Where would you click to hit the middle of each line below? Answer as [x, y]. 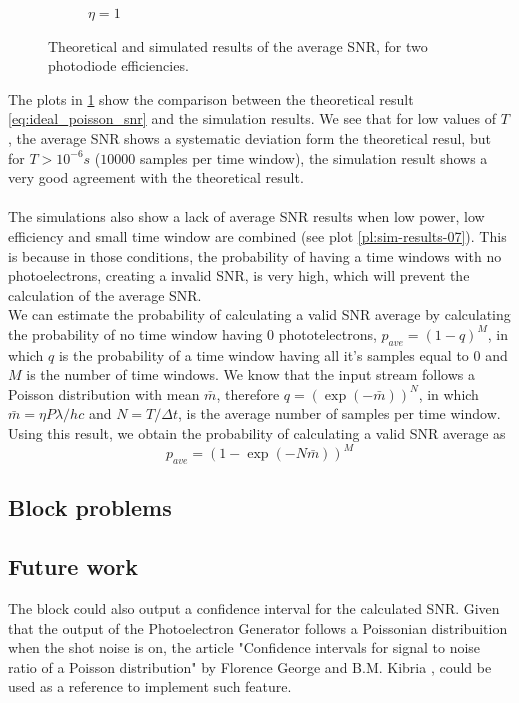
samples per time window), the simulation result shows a [313, 157]
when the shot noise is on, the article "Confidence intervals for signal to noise [244, 647]
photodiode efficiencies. [118, 65]
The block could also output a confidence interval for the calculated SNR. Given [254, 607]
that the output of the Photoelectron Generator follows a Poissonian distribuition [258, 627]
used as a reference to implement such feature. [150, 686]
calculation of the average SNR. [105, 294]
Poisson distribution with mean [104, 393]
